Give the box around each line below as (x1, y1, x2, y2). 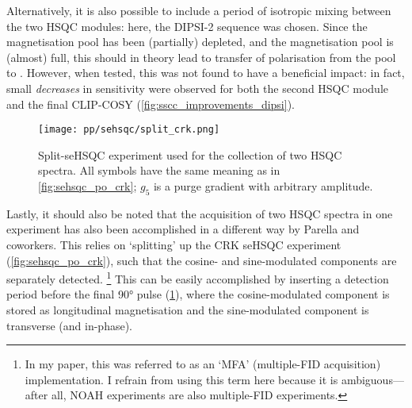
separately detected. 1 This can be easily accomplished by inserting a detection (6, 268, 389, 287)
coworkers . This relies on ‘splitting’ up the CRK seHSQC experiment (6, 236, 341, 252)
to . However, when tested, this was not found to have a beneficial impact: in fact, (6, 64, 405, 81)
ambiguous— (341, 371, 404, 387)
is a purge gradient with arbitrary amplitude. (153, 178, 373, 194)
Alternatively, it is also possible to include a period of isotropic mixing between (6, 2, 391, 18)
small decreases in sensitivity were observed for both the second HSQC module (6, 79, 389, 96)
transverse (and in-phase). (6, 317, 132, 333)
